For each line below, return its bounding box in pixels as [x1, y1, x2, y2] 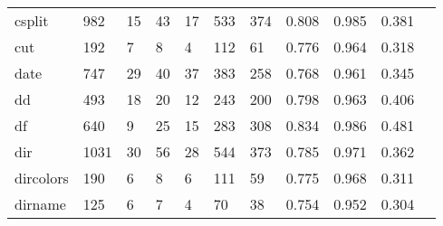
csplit [14, 10, 49, 31]
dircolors [14, 167, 69, 188]
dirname [14, 193, 66, 214]
